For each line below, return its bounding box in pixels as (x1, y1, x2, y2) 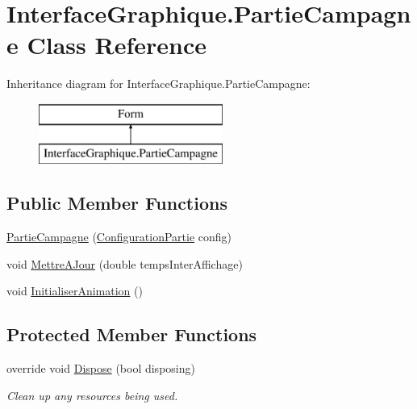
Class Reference (27, 28, 206, 61)
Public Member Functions (6, 190, 227, 215)
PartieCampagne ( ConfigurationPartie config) (6, 228, 232, 245)
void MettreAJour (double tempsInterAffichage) (6, 255, 243, 272)
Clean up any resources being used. (6, 386, 178, 403)
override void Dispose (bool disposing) (6, 360, 195, 377)
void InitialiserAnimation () (6, 282, 143, 299)
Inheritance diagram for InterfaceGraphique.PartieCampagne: (6, 75, 311, 92)
